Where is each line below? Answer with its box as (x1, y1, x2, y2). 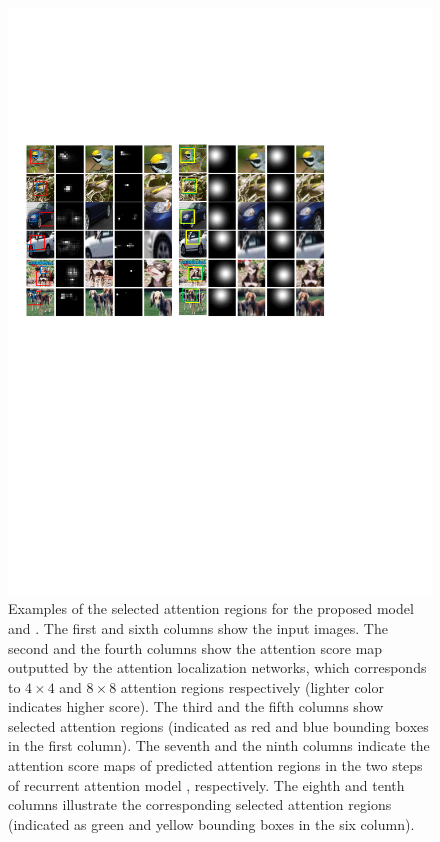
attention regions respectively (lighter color (120, 676, 385, 697)
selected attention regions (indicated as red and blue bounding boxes (8, 715, 429, 736)
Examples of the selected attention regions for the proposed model (8, 598, 414, 619)
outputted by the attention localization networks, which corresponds (8, 657, 427, 678)
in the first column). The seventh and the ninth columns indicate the (8, 735, 430, 756)
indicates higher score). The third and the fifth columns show (8, 696, 384, 717)
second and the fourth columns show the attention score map (8, 637, 383, 658)
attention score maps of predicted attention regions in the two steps (8, 755, 423, 776)
